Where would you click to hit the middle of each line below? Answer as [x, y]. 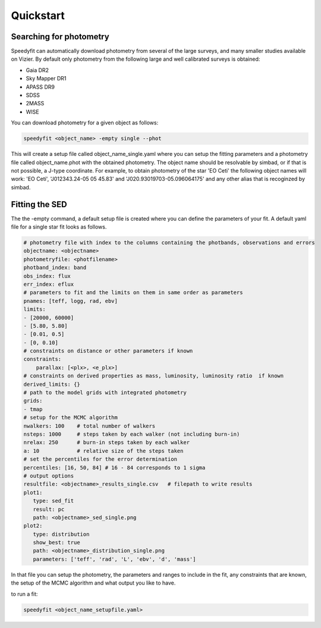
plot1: [33, 492]
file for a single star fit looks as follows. [59, 227]
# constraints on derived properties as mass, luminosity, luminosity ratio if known [154, 376]
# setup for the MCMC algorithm [71, 418]
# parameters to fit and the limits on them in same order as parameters [133, 293]
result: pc [49, 509]
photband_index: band [55, 268]
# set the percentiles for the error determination [100, 459]
